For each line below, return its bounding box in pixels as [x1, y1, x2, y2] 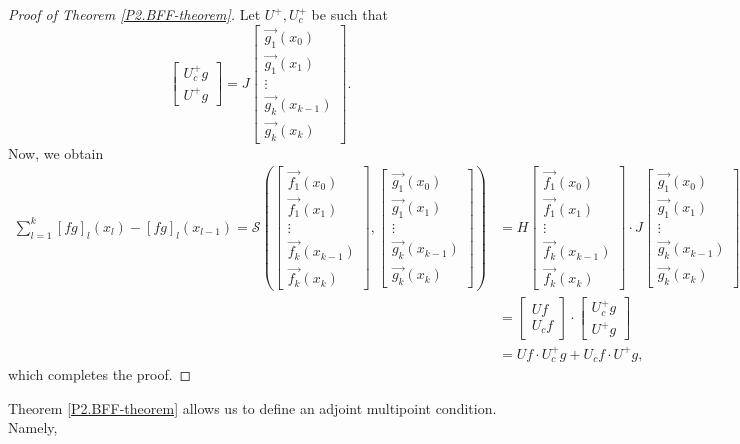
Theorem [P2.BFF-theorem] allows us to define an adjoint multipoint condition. [8, 397, 497, 418]
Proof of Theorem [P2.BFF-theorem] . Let [8, 4, 261, 24]
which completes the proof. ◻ [8, 364, 192, 385]
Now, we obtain [8, 142, 104, 163]
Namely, [8, 417, 58, 438]
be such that [311, 4, 388, 24]
